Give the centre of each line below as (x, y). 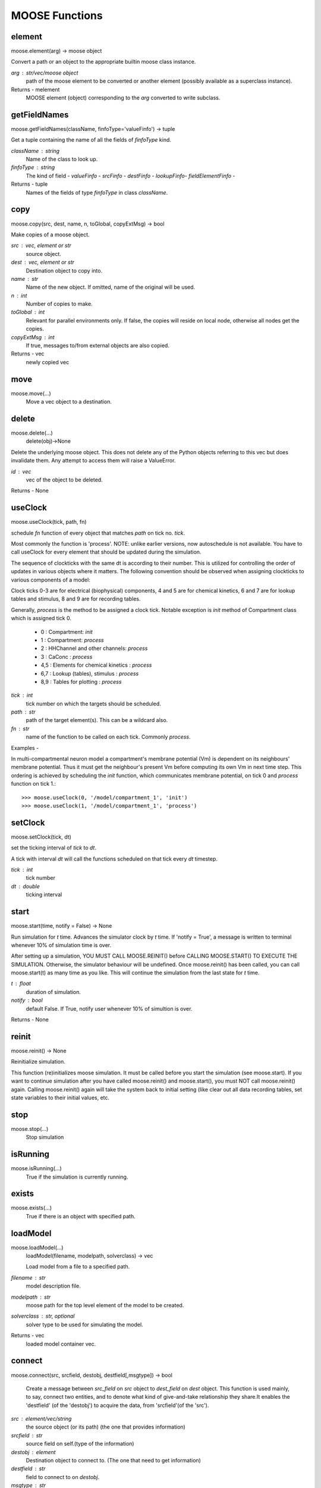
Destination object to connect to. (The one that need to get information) (114, 1461)
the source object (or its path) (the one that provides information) (106, 1427)
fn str (20, 729)
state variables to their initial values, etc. (60, 1098)
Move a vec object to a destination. (69, 402)
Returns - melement (35, 89)
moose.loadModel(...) (37, 1248)
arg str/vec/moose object (45, 73)
